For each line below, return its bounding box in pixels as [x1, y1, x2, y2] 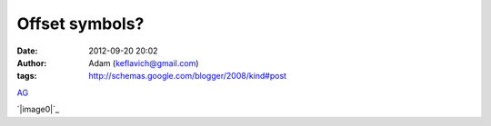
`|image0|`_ [16, 104, 59, 115]
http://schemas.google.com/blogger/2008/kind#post [88, 71, 286, 82]
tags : [16, 71, 37, 82]
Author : [16, 57, 47, 68]
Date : [16, 45, 38, 56]
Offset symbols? [16, 14, 145, 34]
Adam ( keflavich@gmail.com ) [88, 57, 199, 68]
